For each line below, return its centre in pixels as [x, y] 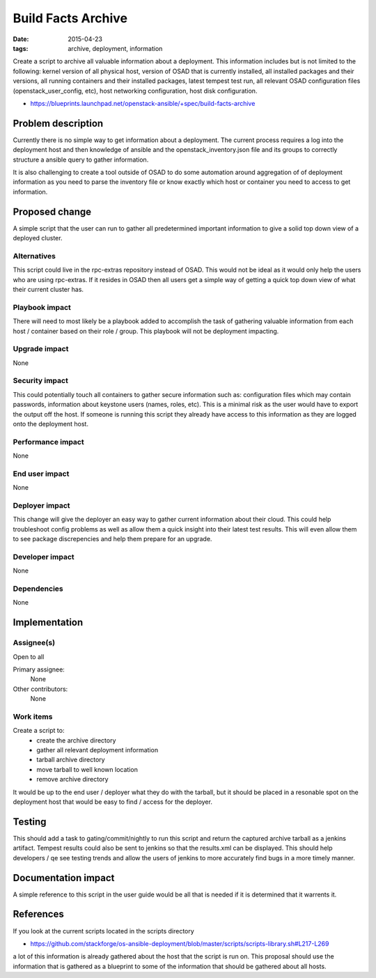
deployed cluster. [38, 238]
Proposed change [52, 211]
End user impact [41, 474]
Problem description [58, 123]
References [38, 914]
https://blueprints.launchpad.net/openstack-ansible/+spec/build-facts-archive [143, 103]
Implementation [48, 622]
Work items [33, 716]
